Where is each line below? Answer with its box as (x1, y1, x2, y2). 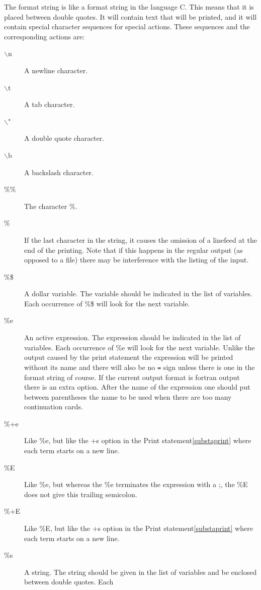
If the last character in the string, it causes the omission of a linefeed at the (24, 234, 257, 245)
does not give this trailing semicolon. (24, 489, 137, 499)
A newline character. (24, 65, 88, 75)
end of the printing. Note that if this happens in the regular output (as (24, 244, 243, 255)
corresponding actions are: (4, 31, 85, 41)
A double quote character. (24, 133, 105, 143)
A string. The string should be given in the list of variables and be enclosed (24, 566, 257, 577)
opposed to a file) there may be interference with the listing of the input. (24, 254, 249, 265)
